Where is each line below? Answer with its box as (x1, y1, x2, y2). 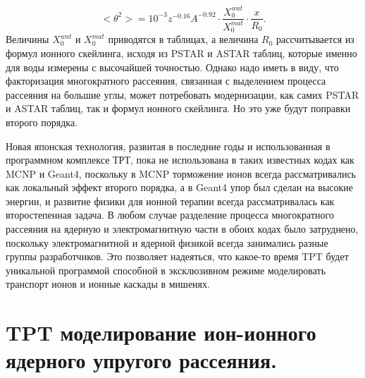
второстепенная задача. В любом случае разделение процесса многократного (6, 207, 334, 222)
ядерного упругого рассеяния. (6, 346, 277, 374)
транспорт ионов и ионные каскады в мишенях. (6, 276, 210, 291)
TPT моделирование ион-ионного (6, 318, 316, 347)
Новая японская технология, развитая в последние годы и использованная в (6, 138, 330, 153)
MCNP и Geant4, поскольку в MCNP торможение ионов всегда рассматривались (6, 166, 357, 181)
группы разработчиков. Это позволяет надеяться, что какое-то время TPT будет (6, 249, 349, 264)
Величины (6, 32, 49, 47)
